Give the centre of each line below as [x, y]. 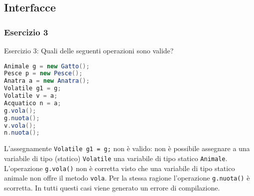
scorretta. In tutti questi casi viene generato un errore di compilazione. [112, 187]
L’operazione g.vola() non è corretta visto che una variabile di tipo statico [120, 168]
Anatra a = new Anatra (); [47, 81]
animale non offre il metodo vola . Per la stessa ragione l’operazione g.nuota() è [127, 178]
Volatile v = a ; [31, 96]
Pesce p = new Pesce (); [43, 74]
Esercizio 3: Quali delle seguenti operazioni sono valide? [89, 50]
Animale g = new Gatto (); [47, 66]
